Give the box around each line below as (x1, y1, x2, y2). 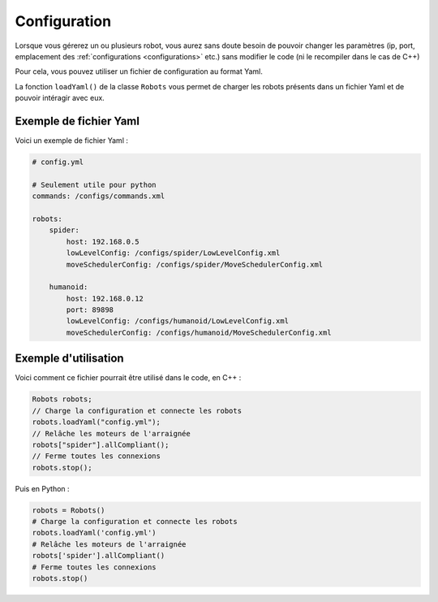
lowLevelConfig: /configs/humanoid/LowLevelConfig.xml (66, 317, 290, 326)
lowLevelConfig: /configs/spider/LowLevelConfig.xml (66, 249, 281, 258)
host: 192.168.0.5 (66, 236, 140, 246)
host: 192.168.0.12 (66, 293, 144, 303)
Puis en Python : (15, 483, 70, 493)
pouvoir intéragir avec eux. (15, 93, 105, 103)
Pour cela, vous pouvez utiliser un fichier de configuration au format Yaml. (15, 67, 263, 76)
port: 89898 (66, 305, 114, 314)
